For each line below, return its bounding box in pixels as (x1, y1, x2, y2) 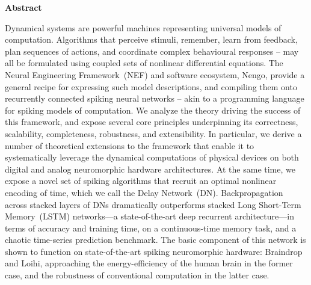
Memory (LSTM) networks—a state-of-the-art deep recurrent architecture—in (5, 210, 294, 222)
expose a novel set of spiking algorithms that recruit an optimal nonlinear (5, 174, 277, 187)
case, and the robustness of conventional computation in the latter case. (5, 269, 269, 281)
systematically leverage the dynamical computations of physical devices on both (5, 151, 299, 164)
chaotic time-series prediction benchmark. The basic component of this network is (5, 233, 306, 246)
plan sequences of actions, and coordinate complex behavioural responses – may (5, 44, 299, 57)
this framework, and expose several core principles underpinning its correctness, (5, 115, 298, 128)
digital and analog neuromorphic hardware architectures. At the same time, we (5, 162, 295, 175)
